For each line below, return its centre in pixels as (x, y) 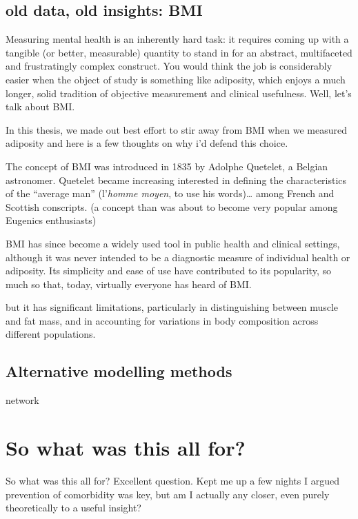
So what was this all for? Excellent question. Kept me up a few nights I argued (172, 480)
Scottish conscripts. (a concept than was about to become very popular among (172, 206)
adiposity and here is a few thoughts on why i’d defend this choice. (147, 143)
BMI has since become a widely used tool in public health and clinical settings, (173, 243)
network (22, 400)
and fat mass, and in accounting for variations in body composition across (162, 320)
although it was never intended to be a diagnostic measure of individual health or (178, 257)
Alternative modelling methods (119, 371)
